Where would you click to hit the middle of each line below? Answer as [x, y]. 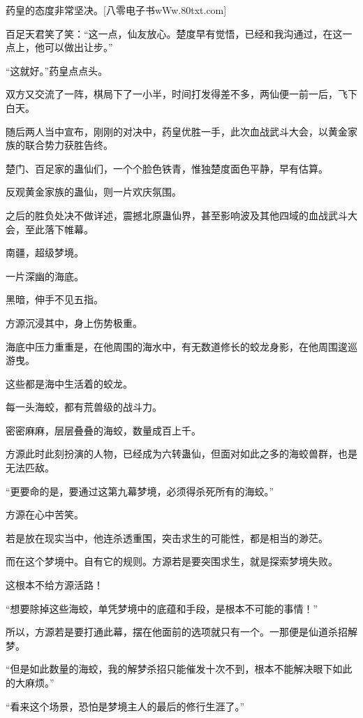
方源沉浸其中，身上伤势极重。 [74, 322]
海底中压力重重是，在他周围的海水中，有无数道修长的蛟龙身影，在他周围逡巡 [181, 346]
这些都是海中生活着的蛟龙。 [69, 383]
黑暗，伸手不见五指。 [54, 299]
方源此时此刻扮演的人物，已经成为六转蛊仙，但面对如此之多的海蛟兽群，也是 [181, 454]
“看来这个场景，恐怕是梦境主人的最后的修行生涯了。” [125, 706]
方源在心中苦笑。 [45, 514]
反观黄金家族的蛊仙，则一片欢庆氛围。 [94, 192]
